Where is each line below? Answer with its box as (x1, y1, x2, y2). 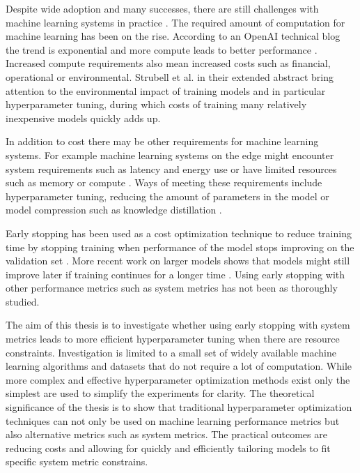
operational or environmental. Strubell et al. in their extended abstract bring (6, 69, 334, 84)
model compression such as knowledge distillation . (6, 202, 222, 217)
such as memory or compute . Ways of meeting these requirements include (6, 175, 322, 190)
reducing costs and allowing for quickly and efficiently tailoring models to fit (6, 440, 331, 455)
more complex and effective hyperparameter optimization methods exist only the (6, 372, 350, 386)
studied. (6, 294, 40, 308)
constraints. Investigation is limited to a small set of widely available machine (6, 345, 336, 359)
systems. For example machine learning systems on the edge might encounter (6, 147, 334, 162)
